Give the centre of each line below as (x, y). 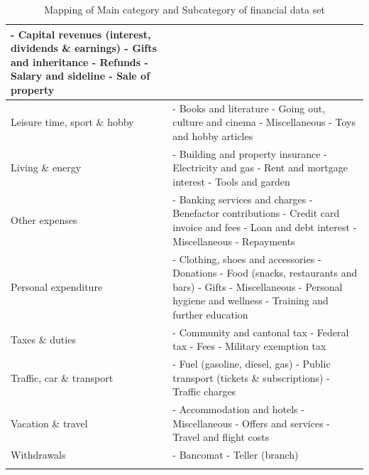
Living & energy (46, 167)
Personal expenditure (57, 286)
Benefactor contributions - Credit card (256, 213)
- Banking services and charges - (243, 199)
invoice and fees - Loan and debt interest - (265, 227)
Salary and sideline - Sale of (81, 76)
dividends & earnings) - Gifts (84, 48)
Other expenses (44, 220)
